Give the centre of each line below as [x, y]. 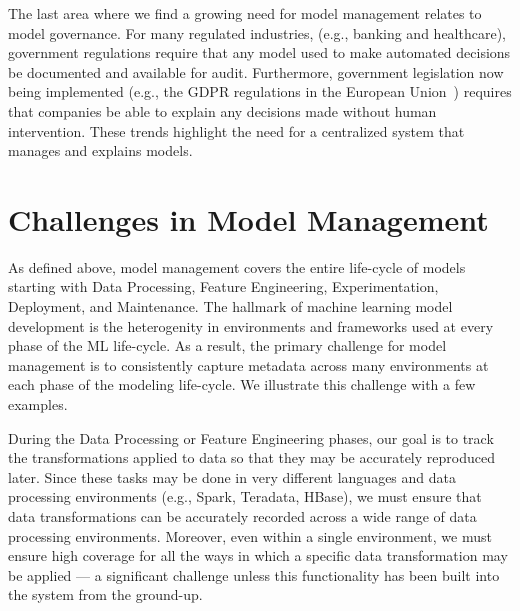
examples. [38, 404]
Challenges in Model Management [248, 218]
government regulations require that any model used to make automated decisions [259, 52]
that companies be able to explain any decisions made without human [222, 110]
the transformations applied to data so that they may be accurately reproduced [251, 457]
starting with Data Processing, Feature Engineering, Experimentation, [223, 286]
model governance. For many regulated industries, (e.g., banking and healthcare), [257, 32]
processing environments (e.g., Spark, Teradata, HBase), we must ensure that [245, 496]
